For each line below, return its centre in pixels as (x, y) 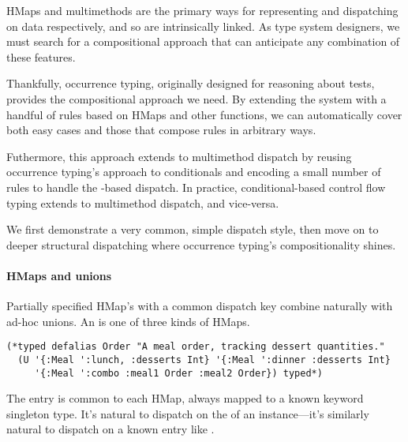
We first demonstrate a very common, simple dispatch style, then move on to (193, 229)
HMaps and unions (59, 275)
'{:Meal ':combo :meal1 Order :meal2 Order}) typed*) (178, 373)
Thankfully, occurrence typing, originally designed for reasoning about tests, (191, 83)
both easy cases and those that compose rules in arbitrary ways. (161, 130)
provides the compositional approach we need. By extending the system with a (197, 98)
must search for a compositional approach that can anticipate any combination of (203, 41)
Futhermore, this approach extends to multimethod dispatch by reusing (179, 156)
